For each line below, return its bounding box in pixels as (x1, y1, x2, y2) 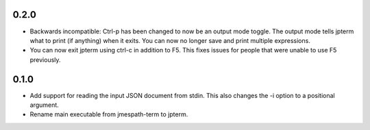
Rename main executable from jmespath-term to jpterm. (29, 110, 188, 118)
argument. (29, 101, 60, 109)
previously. (29, 55, 61, 64)
